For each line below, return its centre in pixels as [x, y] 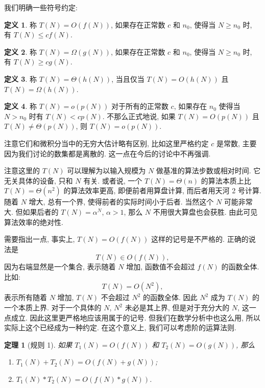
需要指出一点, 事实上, [40, 239]
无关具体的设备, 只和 [39, 180]
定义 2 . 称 [20, 51]
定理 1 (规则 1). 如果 [38, 344]
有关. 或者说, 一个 [113, 180]
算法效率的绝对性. [34, 222]
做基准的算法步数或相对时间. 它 [208, 170]
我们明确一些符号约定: [41, 7]
